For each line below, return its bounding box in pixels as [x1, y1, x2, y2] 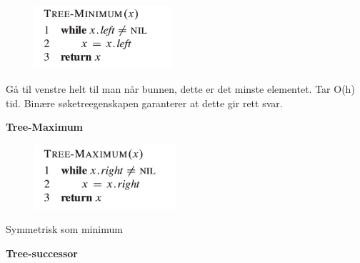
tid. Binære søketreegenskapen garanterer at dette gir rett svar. [6, 95, 283, 110]
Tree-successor [6, 246, 78, 261]
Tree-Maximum [6, 119, 84, 134]
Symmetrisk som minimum [6, 222, 123, 237]
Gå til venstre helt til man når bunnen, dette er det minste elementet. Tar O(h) [6, 81, 355, 96]
